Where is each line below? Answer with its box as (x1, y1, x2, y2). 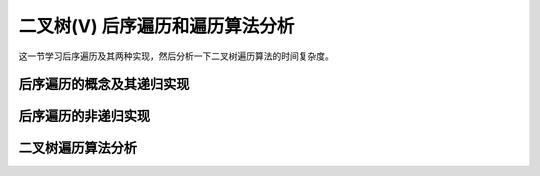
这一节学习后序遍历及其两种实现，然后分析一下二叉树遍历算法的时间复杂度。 (18, 50, 334, 62)
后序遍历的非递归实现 (18, 108, 150, 125)
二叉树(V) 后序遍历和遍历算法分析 (18, 15, 295, 37)
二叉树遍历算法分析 (18, 140, 137, 157)
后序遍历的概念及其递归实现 (18, 76, 190, 93)
